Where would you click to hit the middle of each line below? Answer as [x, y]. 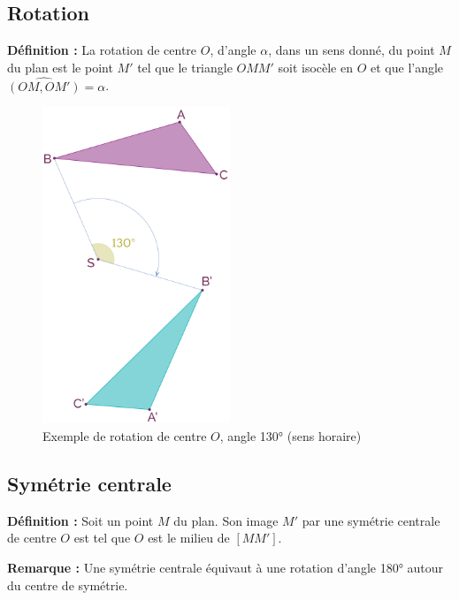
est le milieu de [189, 538]
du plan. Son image [226, 520]
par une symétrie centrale [371, 520]
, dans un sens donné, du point [352, 50]
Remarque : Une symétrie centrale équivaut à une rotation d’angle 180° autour [226, 567]
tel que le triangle [185, 67]
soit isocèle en [315, 67]
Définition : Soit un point [80, 520]
